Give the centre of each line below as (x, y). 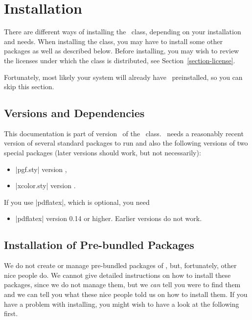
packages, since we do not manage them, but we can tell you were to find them (122, 284)
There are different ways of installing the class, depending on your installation (123, 32)
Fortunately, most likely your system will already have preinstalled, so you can (123, 77)
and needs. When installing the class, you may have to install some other (113, 41)
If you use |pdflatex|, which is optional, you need (77, 202)
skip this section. (29, 86)
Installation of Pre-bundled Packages (99, 245)
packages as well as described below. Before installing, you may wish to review (122, 51)
